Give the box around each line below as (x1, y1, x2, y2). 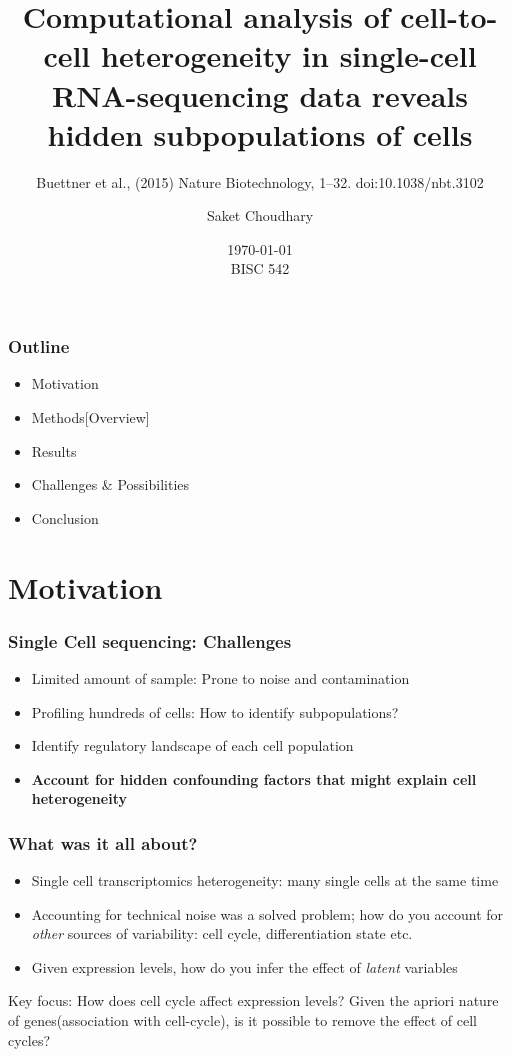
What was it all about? (8, 830, 198, 855)
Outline (8, 334, 70, 359)
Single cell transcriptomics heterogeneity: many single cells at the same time (31, 870, 499, 891)
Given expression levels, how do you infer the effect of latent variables (31, 956, 458, 977)
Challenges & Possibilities (31, 474, 190, 495)
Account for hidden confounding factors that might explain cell (31, 768, 477, 789)
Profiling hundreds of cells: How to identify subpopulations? (31, 701, 399, 722)
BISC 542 (230, 258, 290, 279)
